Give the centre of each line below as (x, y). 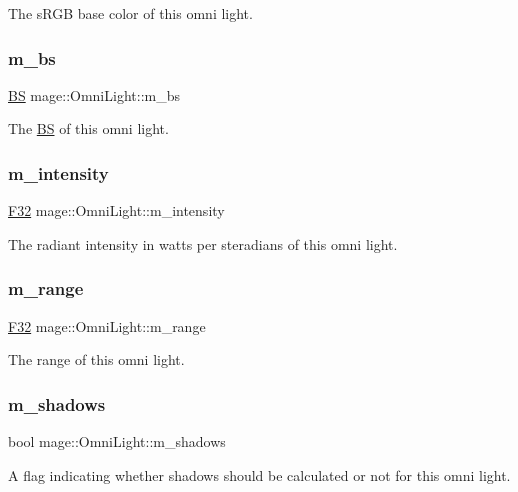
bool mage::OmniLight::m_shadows (117, 441)
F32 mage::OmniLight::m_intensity (116, 210)
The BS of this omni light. (88, 128)
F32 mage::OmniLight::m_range (107, 325)
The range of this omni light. (96, 359)
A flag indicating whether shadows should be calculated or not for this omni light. (259, 474)
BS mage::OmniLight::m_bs (94, 94)
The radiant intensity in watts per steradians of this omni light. (203, 243)
